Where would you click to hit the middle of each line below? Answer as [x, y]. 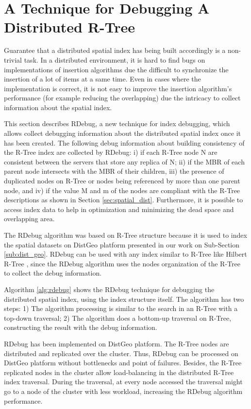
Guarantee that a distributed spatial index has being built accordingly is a [115, 50]
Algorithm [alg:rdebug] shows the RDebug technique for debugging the [109, 289]
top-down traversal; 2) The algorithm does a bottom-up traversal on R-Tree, [118, 318]
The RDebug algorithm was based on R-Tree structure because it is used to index [125, 235]
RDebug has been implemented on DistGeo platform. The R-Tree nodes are [117, 343]
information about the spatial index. [58, 107]
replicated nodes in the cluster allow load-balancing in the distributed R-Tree [119, 372]
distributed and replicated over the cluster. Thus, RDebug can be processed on [121, 353]
